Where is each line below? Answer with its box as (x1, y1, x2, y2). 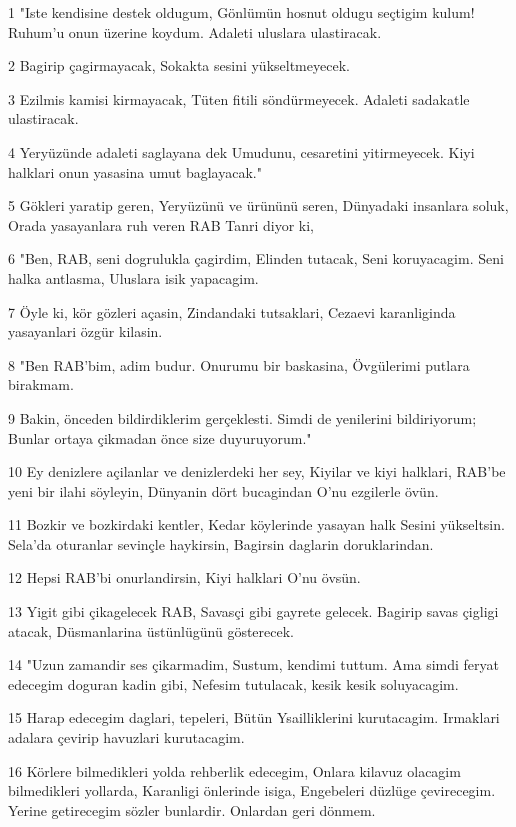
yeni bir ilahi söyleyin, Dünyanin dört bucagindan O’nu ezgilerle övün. (8, 480, 439, 501)
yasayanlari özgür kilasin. (8, 321, 163, 342)
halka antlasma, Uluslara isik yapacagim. (8, 267, 259, 288)
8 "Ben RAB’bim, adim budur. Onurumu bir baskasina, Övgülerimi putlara (8, 354, 470, 375)
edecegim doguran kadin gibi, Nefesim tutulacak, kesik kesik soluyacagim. (8, 673, 459, 694)
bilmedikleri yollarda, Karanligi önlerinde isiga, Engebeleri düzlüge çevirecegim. (8, 780, 496, 801)
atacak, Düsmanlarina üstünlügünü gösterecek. (8, 620, 294, 641)
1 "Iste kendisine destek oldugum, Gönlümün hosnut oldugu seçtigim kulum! (8, 2, 475, 22)
